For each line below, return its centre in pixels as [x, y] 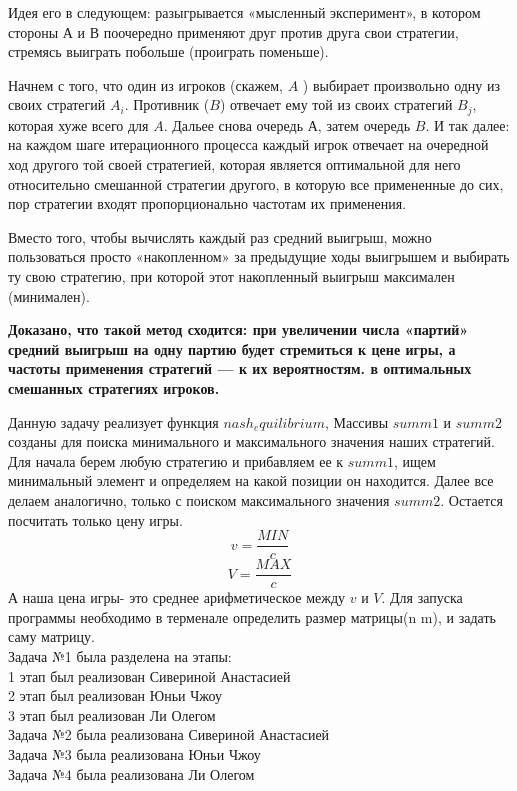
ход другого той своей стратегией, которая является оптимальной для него [234, 164]
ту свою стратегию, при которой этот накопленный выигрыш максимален [231, 275]
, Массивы [356, 421]
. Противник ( [167, 104]
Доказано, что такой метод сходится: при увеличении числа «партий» [238, 329]
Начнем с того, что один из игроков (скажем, [145, 84]
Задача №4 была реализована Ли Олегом [131, 773]
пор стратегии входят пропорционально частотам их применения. [207, 203]
